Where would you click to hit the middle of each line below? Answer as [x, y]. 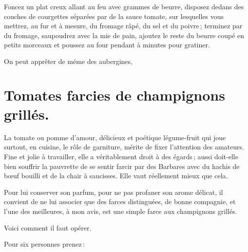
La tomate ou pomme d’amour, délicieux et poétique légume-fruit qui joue [115, 137]
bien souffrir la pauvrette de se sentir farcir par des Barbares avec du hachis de [122, 166]
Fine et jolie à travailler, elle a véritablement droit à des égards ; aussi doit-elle [121, 157]
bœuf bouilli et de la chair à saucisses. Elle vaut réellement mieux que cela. [116, 176]
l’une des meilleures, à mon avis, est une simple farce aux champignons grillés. [121, 211]
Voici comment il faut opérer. [48, 227]
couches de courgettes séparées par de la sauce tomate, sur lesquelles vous [114, 16]
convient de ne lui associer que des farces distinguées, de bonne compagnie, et [120, 201]
